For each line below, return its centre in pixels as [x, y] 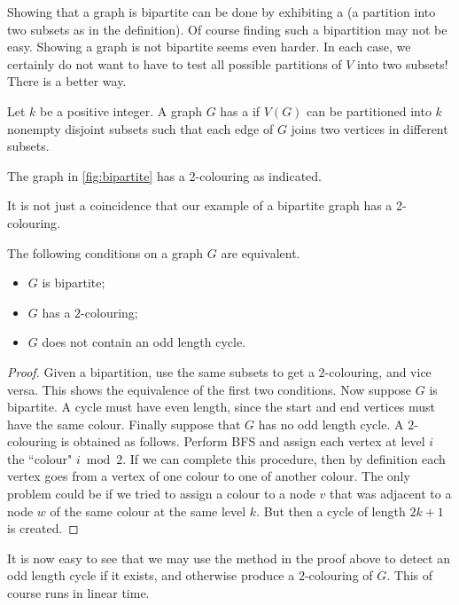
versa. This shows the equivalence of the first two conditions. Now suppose [210, 389]
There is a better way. [67, 81]
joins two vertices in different [370, 128]
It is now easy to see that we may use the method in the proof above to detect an [229, 558]
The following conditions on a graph [105, 252]
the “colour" [40, 458]
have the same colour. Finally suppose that [124, 424]
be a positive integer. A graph [121, 110]
